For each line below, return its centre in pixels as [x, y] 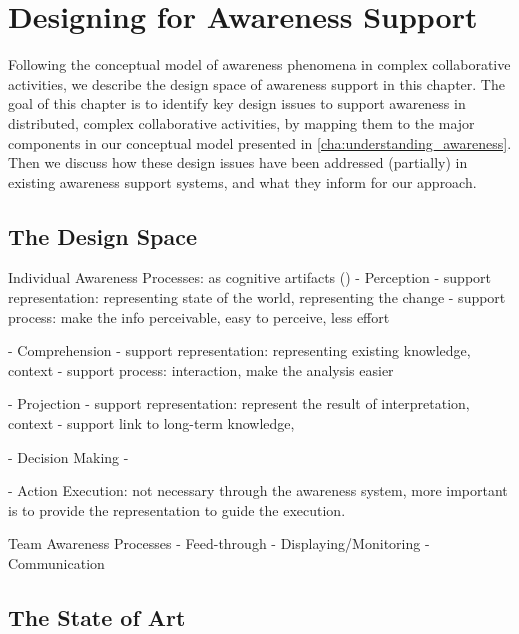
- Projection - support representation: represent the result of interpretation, [239, 403]
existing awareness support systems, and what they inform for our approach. [242, 181]
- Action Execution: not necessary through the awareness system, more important [258, 490]
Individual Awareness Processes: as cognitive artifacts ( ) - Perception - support [250, 277]
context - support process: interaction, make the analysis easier [201, 369]
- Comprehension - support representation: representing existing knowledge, [239, 350]
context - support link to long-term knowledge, [151, 423]
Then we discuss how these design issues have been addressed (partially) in [238, 162]
